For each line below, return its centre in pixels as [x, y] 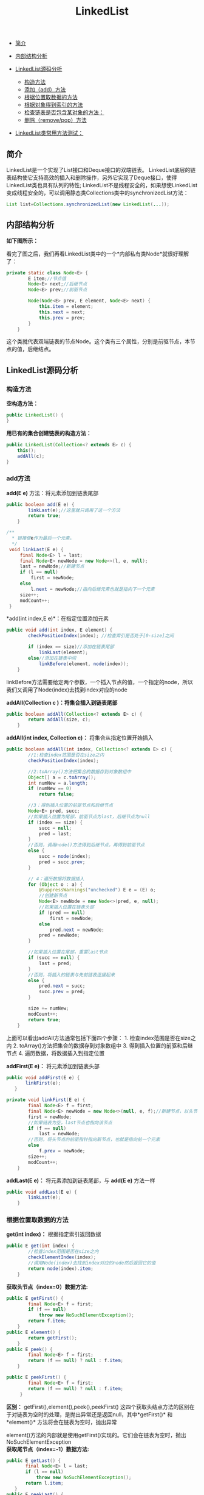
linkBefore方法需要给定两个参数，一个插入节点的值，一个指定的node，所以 [100, 682]
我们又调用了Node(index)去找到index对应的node [67, 690]
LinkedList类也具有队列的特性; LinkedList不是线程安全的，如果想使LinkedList [102, 185]
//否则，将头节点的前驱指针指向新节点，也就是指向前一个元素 [94, 1140]
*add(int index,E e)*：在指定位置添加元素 [58, 619]
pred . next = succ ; [62, 986]
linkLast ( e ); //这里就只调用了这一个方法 [74, 510]
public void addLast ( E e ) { [42, 1192]
